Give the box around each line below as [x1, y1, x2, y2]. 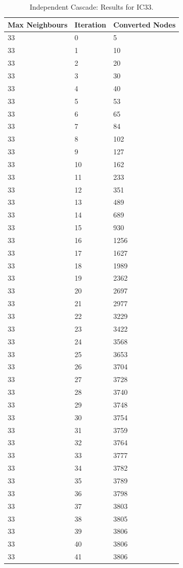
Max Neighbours [8, 19, 68, 30]
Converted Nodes [113, 19, 176, 30]
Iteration [74, 19, 107, 30]
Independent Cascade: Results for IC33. [30, 2, 153, 12]
